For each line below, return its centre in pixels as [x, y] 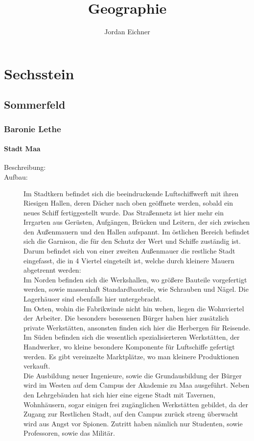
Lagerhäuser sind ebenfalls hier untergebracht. [93, 299]
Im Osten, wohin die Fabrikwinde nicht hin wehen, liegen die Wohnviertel [134, 308]
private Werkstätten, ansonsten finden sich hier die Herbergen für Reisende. [137, 327]
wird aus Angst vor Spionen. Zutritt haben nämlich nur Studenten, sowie [133, 423]
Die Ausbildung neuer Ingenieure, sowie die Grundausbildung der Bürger [133, 375]
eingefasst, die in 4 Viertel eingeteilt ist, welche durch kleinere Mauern [129, 260]
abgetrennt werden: [52, 270]
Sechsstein [39, 73]
